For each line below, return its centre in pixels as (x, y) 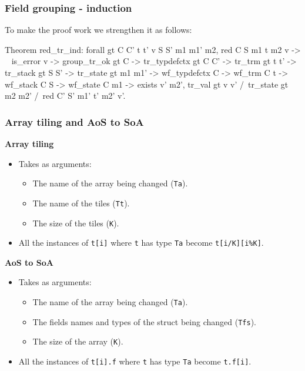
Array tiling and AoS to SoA (74, 121)
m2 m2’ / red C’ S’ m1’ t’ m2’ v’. (65, 96)
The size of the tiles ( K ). (76, 223)
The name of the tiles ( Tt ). (81, 203)
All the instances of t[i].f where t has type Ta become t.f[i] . (135, 361)
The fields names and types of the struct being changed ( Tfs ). (144, 321)
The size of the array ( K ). (78, 341)
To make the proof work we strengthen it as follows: (98, 30)
